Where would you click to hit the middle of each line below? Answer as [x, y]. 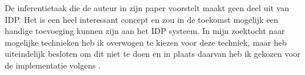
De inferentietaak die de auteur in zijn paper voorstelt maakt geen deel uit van [147, 8]
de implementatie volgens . [53, 65]
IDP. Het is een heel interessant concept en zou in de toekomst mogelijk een [142, 19]
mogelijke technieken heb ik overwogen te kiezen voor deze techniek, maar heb [146, 42]
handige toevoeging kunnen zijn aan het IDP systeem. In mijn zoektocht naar [145, 31]
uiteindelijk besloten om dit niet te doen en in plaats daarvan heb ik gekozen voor [153, 54]
